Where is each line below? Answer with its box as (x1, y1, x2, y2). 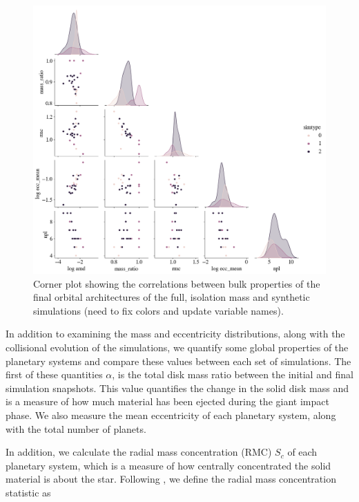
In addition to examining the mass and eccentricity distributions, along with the (6, 326, 345, 341)
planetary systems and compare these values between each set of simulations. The (6, 353, 351, 368)
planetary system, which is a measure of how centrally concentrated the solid (6, 458, 331, 472)
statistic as (6, 485, 51, 499)
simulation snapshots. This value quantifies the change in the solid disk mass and (6, 380, 349, 395)
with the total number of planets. (6, 421, 146, 436)
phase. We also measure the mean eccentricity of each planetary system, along (6, 407, 336, 422)
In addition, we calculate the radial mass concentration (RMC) (6, 445, 272, 459)
